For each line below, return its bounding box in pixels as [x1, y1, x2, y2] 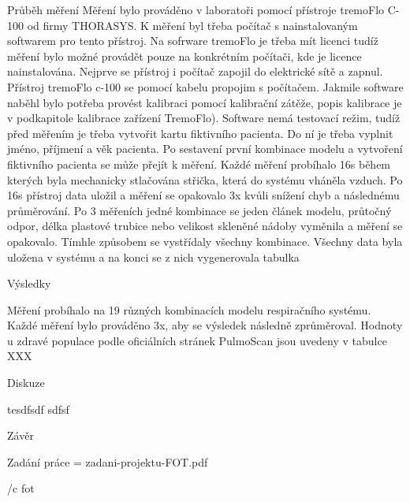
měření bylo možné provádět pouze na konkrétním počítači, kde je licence [7, 47, 362, 64]
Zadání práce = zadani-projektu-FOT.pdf [7, 453, 208, 470]
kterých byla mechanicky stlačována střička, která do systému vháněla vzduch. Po [7, 171, 403, 188]
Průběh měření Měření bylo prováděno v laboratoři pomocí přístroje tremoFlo [7, 2, 385, 17]
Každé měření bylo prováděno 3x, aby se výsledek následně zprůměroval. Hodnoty [7, 317, 403, 333]
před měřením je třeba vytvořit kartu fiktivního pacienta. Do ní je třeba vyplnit [7, 125, 393, 141]
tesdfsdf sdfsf [7, 400, 69, 417]
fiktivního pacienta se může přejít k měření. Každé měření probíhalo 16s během [7, 155, 391, 172]
